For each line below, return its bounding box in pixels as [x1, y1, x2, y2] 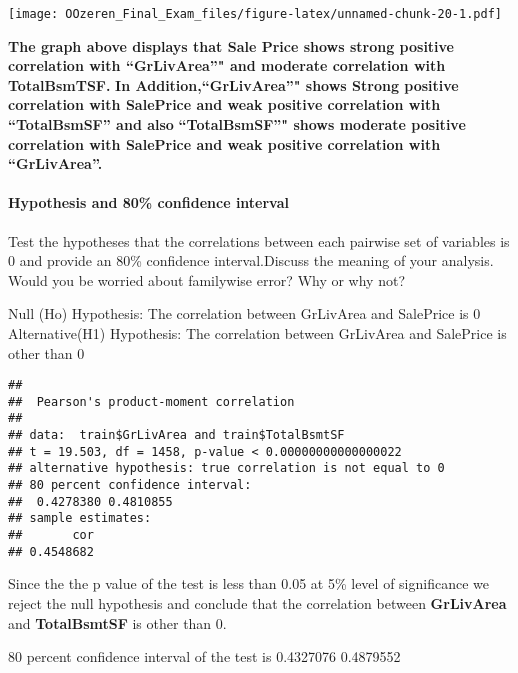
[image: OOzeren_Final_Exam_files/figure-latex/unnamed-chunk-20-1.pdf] [8, 7, 502, 21]
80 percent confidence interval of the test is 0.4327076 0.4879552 [8, 646, 401, 667]
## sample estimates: [8, 511, 152, 526]
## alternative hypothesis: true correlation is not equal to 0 [8, 461, 445, 476]
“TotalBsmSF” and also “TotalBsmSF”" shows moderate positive [8, 114, 466, 135]
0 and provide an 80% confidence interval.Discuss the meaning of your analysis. [8, 250, 494, 271]
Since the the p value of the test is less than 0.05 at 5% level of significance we [8, 573, 489, 594]
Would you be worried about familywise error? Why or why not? [8, 269, 406, 290]
